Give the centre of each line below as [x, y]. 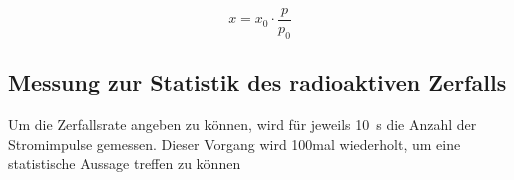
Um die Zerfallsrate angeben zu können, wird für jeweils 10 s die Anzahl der [242, 124]
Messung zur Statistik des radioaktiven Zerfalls [257, 82]
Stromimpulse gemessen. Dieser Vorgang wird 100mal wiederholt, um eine [234, 143]
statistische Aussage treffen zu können [124, 163]
